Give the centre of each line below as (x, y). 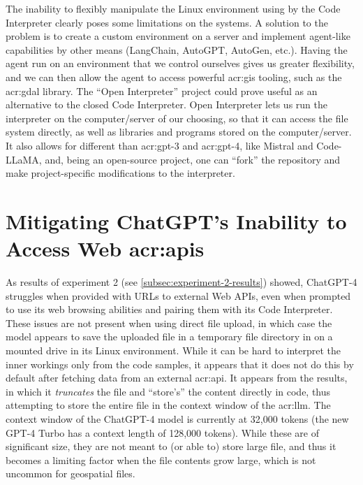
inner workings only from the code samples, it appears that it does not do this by (180, 364)
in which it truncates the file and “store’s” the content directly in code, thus (168, 391)
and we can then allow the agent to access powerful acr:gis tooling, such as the (174, 77)
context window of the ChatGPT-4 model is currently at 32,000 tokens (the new (177, 418)
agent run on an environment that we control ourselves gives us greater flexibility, (180, 63)
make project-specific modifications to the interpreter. (120, 173)
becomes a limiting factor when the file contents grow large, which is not (161, 459)
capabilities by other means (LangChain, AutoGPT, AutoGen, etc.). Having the (177, 49)
